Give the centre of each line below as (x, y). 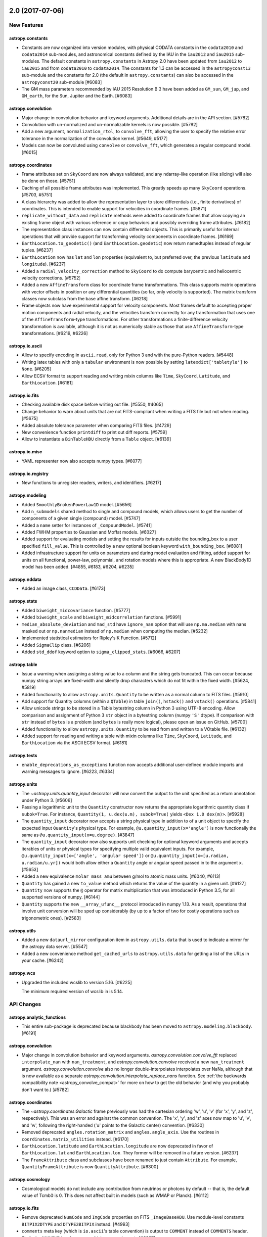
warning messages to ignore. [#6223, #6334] (68, 771)
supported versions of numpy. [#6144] (61, 897)
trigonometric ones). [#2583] (51, 918)
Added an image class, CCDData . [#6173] (64, 588)
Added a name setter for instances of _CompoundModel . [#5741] (87, 525)
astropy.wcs (22, 973)
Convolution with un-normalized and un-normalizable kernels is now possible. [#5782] (110, 125)
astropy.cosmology (30, 1180)
